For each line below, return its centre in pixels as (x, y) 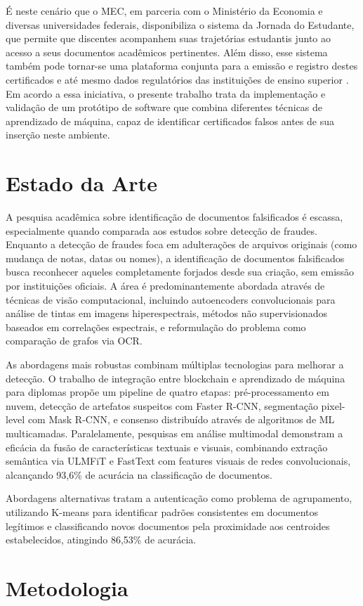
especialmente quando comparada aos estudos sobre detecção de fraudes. (161, 230)
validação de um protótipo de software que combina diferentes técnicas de (164, 107)
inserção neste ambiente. (58, 135)
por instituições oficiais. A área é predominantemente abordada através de (165, 286)
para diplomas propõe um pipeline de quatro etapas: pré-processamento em (167, 392)
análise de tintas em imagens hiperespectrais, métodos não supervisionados (167, 313)
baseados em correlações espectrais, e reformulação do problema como (156, 327)
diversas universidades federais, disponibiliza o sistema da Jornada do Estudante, (180, 24)
